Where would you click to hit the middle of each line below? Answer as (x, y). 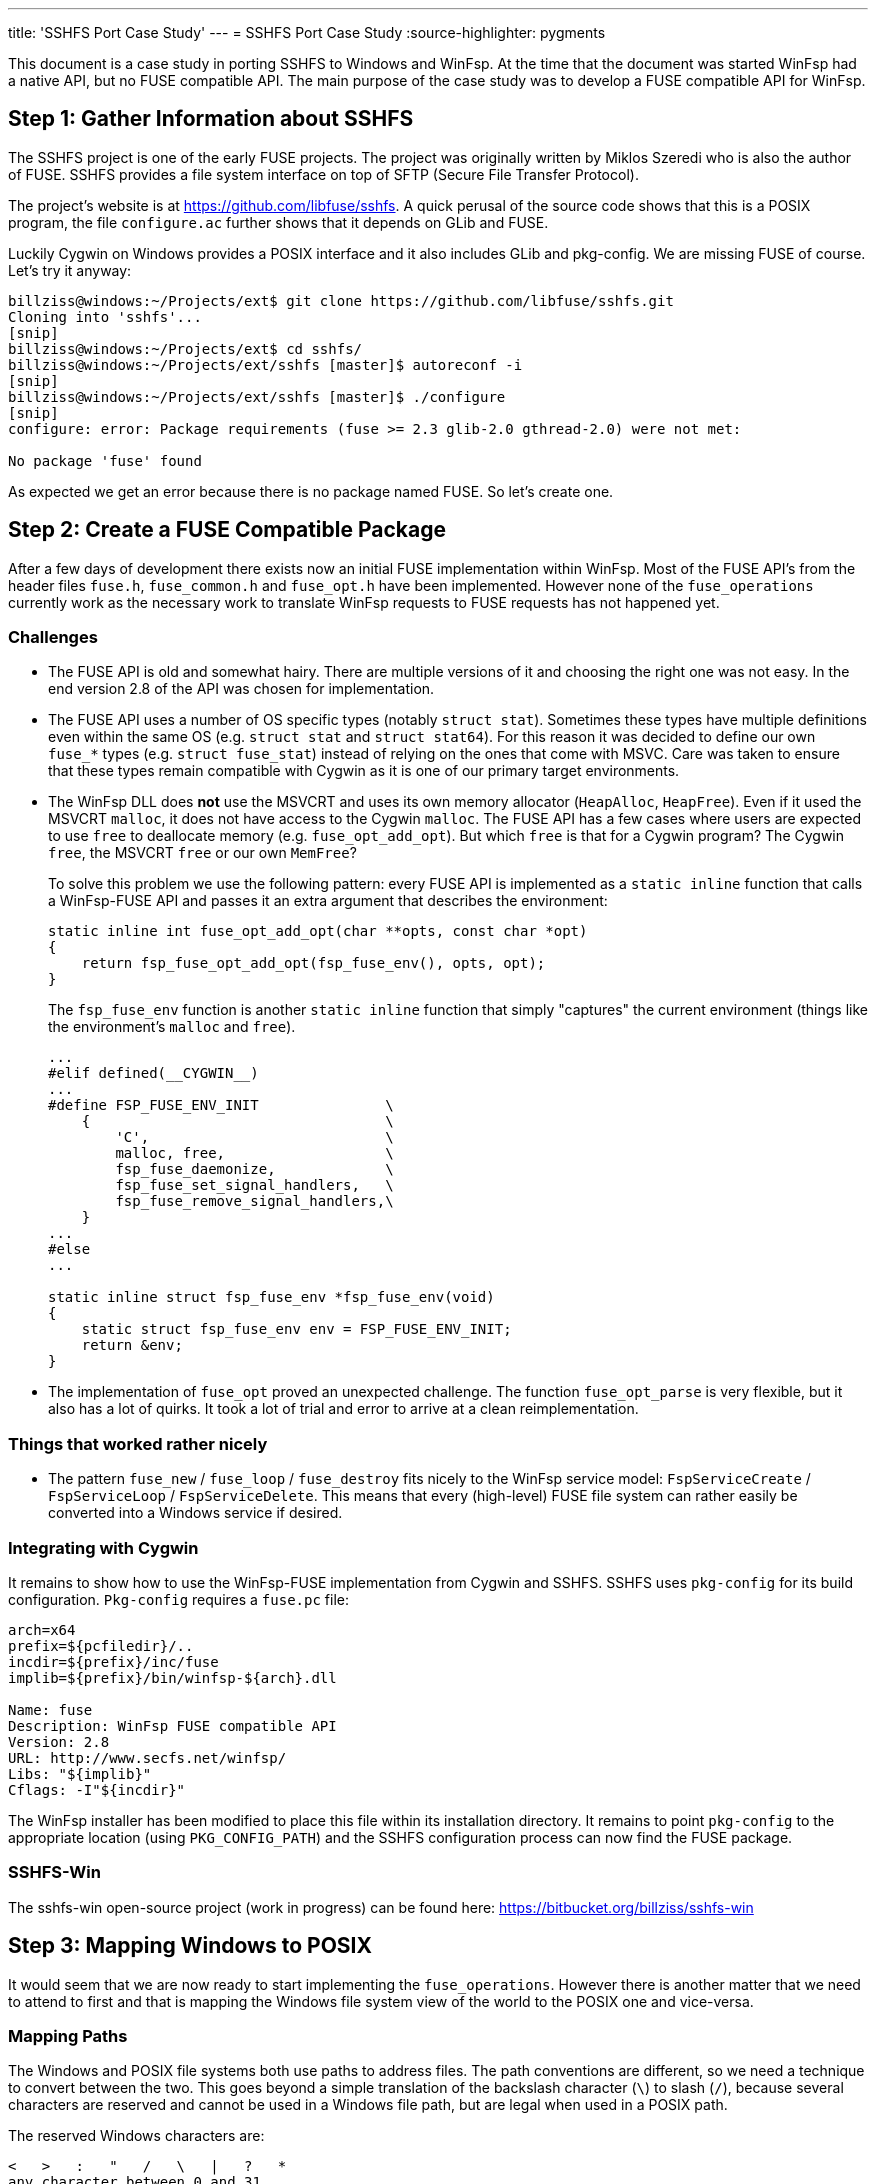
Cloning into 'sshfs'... (105, 316)
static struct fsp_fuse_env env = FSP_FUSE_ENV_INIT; (296, 1329)
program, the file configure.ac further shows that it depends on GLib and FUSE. (278, 222)
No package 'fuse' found (105, 460)
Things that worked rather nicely (138, 1443)
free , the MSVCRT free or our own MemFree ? (202, 853)
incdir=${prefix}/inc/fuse (113, 1661)
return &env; (132, 1345)
